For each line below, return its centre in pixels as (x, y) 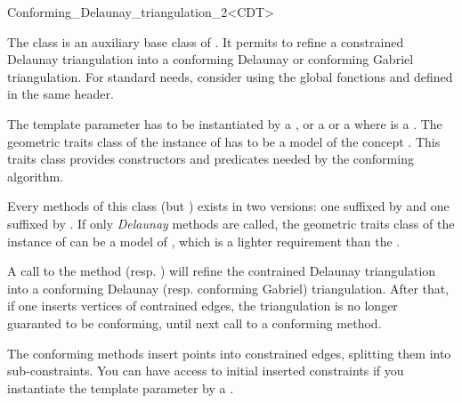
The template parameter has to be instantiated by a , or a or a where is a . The (225, 123)
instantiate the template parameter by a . (121, 387)
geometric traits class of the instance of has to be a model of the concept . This (224, 141)
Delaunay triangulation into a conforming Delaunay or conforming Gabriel (211, 59)
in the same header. (61, 94)
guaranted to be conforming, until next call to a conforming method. (195, 322)
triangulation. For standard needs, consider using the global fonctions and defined (230, 76)
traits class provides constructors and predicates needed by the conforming (211, 159)
